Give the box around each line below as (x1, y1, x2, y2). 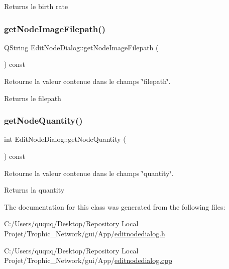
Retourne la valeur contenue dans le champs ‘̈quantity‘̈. (4, 167, 174, 178)
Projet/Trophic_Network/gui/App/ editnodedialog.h (4, 228, 165, 238)
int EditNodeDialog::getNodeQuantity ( (4, 134, 126, 144)
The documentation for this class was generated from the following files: (4, 201, 225, 212)
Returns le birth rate (4, 1, 68, 11)
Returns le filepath (4, 93, 61, 103)
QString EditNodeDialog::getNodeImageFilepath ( (4, 42, 159, 52)
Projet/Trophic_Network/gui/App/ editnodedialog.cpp (4, 255, 172, 265)
